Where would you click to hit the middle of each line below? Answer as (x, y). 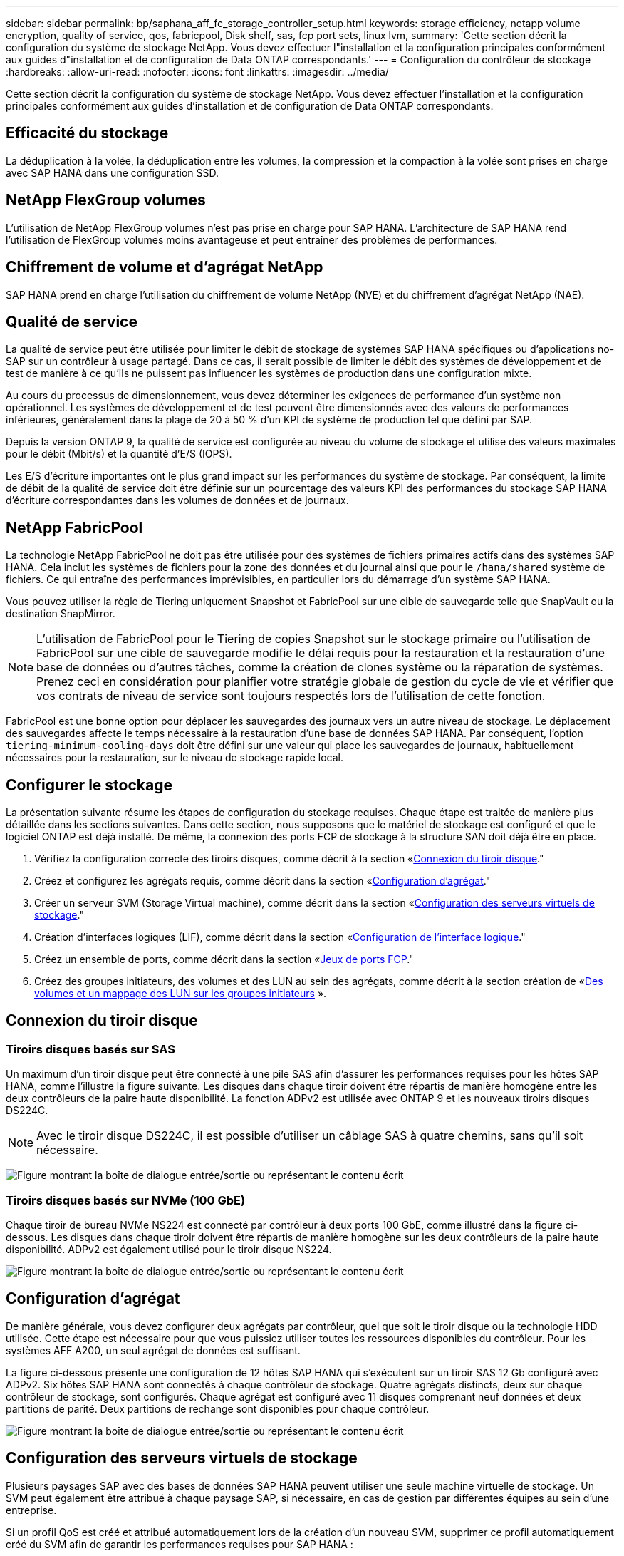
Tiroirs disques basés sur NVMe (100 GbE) (126, 1200)
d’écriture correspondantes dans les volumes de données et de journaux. (177, 500)
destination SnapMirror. (61, 614)
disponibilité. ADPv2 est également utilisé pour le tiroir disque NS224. (169, 1250)
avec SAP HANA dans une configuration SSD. (113, 172)
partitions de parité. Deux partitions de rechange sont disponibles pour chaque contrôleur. (218, 1408)
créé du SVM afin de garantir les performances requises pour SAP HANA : (180, 1544)
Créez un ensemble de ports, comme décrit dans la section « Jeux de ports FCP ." (224, 959)
